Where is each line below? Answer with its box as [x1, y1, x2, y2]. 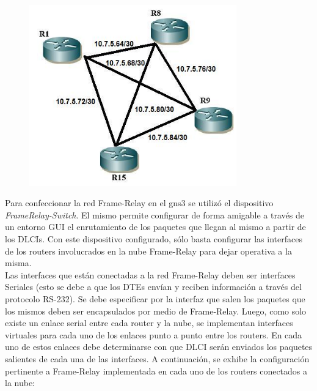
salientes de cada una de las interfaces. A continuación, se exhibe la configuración [5, 352, 310, 365]
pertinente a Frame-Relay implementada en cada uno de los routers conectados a [5, 364, 308, 377]
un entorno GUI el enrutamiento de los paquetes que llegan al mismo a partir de [5, 220, 306, 233]
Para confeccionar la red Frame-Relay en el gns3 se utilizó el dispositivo [5, 196, 274, 209]
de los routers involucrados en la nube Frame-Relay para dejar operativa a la [5, 244, 292, 257]
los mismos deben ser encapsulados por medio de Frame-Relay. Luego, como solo [5, 304, 307, 317]
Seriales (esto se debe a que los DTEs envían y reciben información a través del [5, 280, 302, 293]
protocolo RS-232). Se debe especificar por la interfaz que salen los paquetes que [5, 292, 305, 305]
